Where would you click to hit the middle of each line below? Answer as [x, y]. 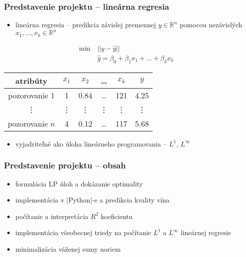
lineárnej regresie [206, 232]
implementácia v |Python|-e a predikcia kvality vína [92, 200]
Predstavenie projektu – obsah [65, 165]
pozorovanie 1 [31, 95]
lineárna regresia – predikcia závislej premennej [86, 25]
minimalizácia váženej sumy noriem [68, 249]
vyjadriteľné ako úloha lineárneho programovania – [91, 143]
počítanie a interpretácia [52, 216]
